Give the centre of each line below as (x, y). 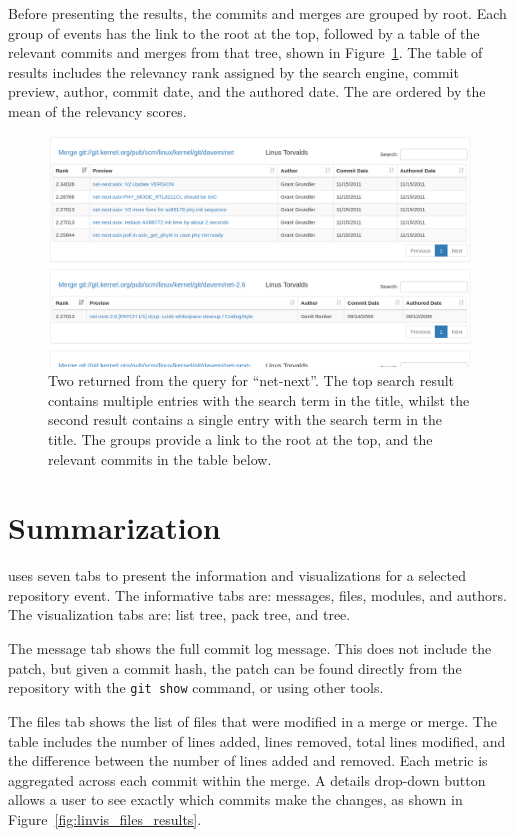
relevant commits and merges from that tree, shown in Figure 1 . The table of (245, 52)
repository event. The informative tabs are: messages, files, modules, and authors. (257, 594)
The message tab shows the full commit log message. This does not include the (250, 648)
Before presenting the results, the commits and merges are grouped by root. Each (257, 13)
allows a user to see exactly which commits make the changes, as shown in (235, 799)
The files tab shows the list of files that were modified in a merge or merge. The (252, 720)
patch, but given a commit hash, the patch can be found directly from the (235, 667)
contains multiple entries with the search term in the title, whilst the (259, 399)
